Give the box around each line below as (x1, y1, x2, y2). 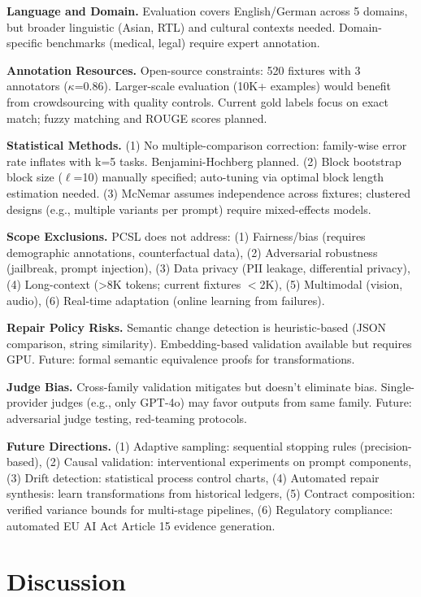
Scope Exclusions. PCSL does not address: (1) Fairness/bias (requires (7, 228, 366, 245)
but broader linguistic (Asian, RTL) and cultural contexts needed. (7, 18, 336, 35)
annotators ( (7, 77, 68, 94)
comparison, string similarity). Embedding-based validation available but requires (7, 334, 412, 351)
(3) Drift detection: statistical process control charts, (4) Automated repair (7, 468, 380, 486)
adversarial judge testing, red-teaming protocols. (7, 410, 247, 427)
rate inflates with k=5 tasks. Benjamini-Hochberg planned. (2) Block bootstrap (7, 152, 401, 169)
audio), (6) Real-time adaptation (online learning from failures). (7, 291, 325, 308)
